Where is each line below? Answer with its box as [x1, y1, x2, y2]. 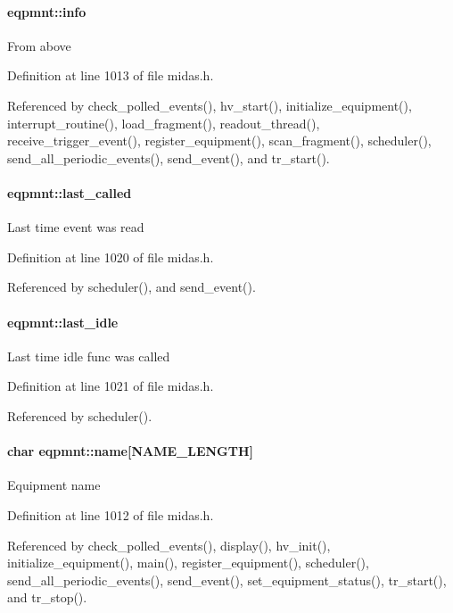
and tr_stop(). [7, 588, 87, 607]
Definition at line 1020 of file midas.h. [7, 247, 214, 266]
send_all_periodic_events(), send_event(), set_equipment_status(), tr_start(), [7, 570, 447, 589]
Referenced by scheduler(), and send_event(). [7, 278, 256, 296]
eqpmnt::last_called [7, 183, 132, 202]
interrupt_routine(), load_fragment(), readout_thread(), [7, 113, 320, 132]
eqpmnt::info [7, 2, 86, 21]
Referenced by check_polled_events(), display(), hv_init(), [7, 535, 331, 554]
